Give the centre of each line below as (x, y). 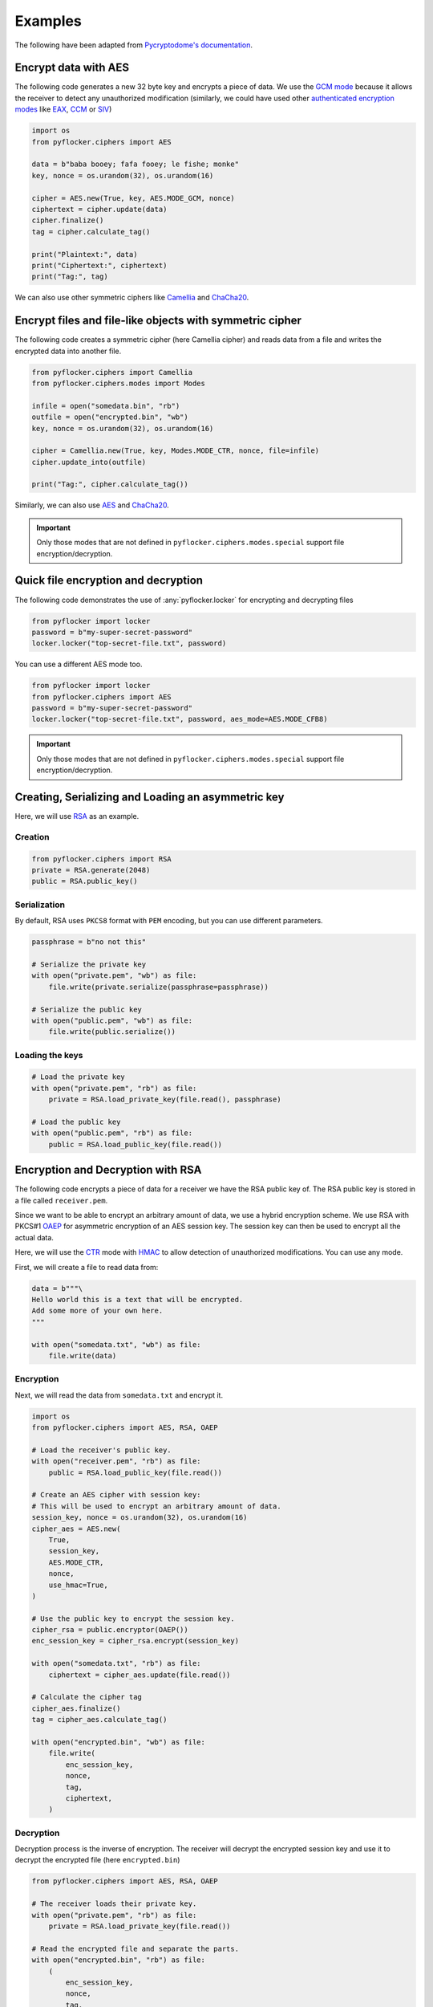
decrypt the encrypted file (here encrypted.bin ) (97, 1860)
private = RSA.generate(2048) (91, 870)
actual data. (34, 1237)
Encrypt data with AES (72, 68)
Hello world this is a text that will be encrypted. (138, 1299)
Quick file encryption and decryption (109, 581)
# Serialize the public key (87, 1009)
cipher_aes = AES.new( (76, 1529)
